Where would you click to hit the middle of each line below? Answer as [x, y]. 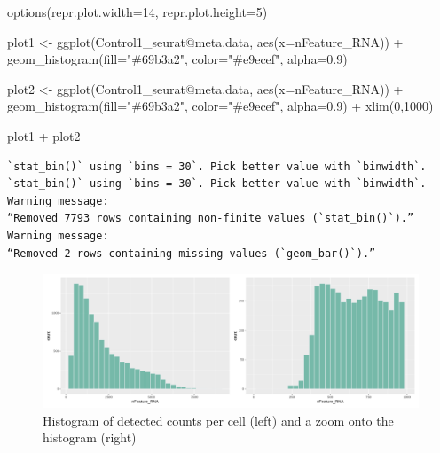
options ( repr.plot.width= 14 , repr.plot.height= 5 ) [137, 12]
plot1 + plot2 [44, 135]
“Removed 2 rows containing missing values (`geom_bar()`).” [192, 253]
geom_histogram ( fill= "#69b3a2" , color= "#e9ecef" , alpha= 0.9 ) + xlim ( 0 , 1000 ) [220, 106]
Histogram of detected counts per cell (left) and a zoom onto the [218, 420]
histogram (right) [90, 437]
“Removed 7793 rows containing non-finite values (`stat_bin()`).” [211, 219]
